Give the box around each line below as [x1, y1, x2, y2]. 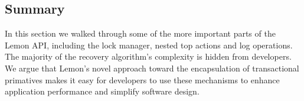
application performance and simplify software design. [5, 85, 200, 97]
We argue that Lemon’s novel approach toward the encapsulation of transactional [5, 61, 299, 74]
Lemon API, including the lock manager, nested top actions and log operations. [5, 38, 293, 51]
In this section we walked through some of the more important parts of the [5, 27, 276, 40]
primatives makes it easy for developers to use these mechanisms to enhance [5, 73, 280, 86]
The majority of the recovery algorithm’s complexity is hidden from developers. [5, 50, 292, 63]
